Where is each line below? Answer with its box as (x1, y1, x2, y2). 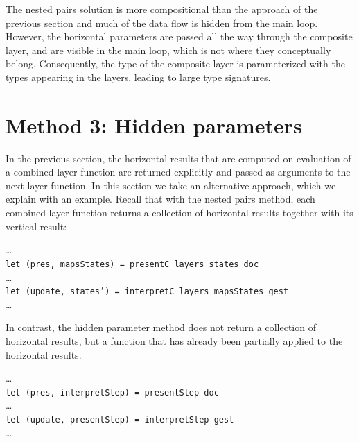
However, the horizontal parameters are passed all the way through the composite (6, 29, 353, 44)
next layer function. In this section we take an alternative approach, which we (6, 178, 336, 192)
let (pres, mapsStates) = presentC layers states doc (6, 259, 259, 269)
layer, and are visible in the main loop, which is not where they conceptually (6, 42, 331, 57)
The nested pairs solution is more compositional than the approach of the (6, 2, 318, 16)
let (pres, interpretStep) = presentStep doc (6, 387, 219, 398)
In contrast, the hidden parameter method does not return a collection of (6, 320, 316, 334)
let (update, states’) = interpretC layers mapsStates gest (6, 287, 289, 297)
